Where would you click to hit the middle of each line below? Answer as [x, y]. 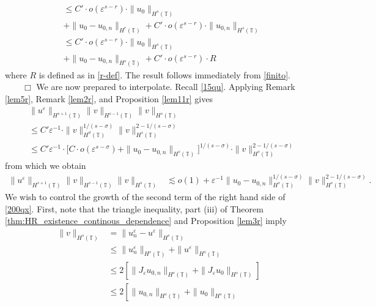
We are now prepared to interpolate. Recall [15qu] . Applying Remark [166, 87]
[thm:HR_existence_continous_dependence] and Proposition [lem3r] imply [146, 221]
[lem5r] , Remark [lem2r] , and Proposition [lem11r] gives [109, 98]
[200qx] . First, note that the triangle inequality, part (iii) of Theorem [134, 208]
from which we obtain [46, 166]
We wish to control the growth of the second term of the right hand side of [145, 196]
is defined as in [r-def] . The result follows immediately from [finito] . [164, 74]
